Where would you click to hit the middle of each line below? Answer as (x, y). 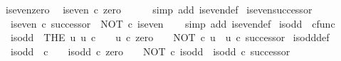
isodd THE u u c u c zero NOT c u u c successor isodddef (170, 37)
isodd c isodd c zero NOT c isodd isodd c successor (150, 51)
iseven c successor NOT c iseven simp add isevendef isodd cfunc (173, 23)
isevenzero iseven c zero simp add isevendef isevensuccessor (159, 9)
